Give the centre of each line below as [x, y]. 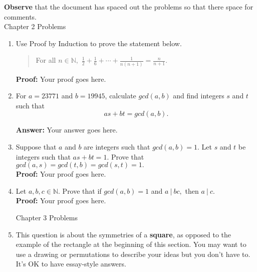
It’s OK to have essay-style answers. [71, 264]
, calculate [120, 96]
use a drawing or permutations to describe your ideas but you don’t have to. [133, 254]
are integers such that [117, 147]
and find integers [199, 96]
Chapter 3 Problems [47, 218]
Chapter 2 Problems [35, 26]
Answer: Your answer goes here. [67, 130]
